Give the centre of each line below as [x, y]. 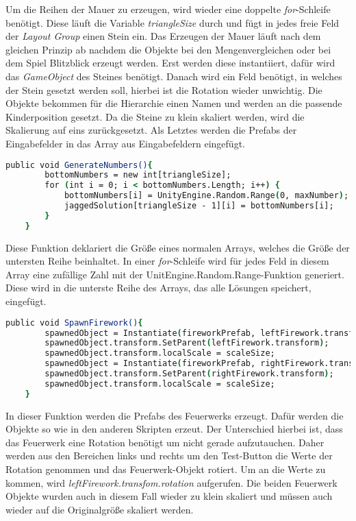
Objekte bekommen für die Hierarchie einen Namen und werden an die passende [174, 103]
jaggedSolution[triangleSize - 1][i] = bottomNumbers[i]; [199, 206]
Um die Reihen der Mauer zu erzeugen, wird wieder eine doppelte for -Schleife [168, 9]
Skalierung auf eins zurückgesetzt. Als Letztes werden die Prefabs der [151, 130]
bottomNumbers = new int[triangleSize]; [138, 175]
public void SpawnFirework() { [74, 323]
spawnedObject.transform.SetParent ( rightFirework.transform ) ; [189, 374]
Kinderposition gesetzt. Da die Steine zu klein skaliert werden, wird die [155, 116]
